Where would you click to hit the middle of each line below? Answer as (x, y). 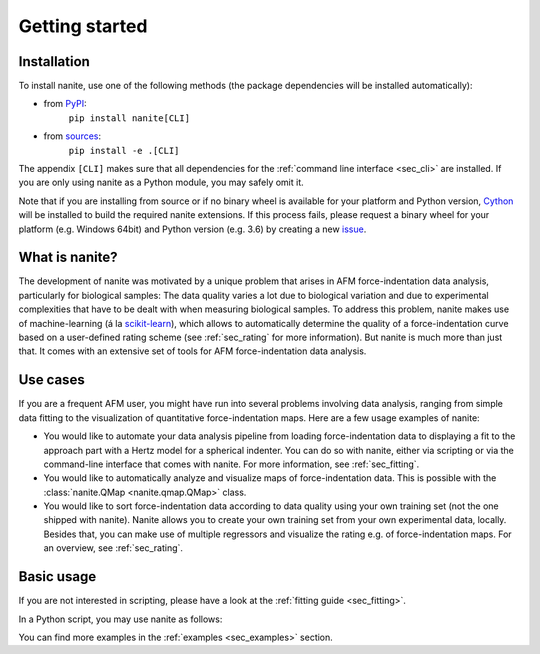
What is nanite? (68, 257)
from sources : (72, 136)
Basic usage (57, 576)
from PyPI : (65, 104)
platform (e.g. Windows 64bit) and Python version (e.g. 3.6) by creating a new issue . (192, 229)
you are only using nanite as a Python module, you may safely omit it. (161, 182)
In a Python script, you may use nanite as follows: (120, 619)
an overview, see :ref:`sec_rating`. (113, 548)
